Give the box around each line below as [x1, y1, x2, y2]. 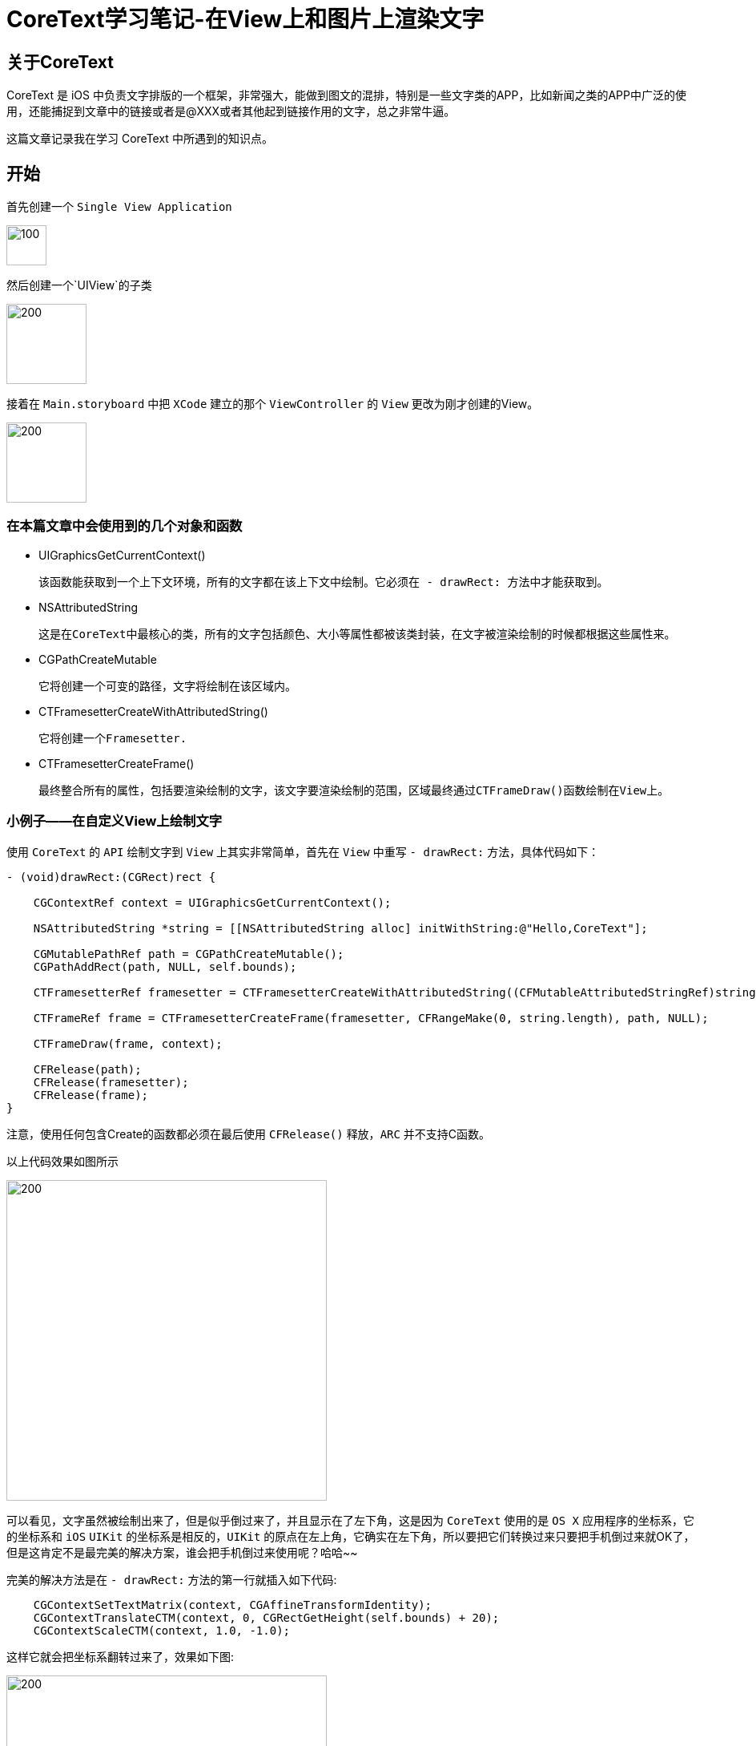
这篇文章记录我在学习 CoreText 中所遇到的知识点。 [6, 131, 273, 146]
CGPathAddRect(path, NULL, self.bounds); [33, 960, 297, 973]
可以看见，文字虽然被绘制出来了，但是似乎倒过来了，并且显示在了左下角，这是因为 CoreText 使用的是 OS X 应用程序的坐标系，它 [6, 1513, 694, 1527]
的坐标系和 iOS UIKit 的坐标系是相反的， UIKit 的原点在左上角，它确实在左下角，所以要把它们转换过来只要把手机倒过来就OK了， [6, 1529, 695, 1543]
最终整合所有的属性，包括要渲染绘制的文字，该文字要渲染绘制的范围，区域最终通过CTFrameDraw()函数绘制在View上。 [38, 783, 670, 797]
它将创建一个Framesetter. [38, 731, 187, 745]
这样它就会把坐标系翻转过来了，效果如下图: [6, 1649, 235, 1663]
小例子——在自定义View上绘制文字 [6, 813, 223, 830]
